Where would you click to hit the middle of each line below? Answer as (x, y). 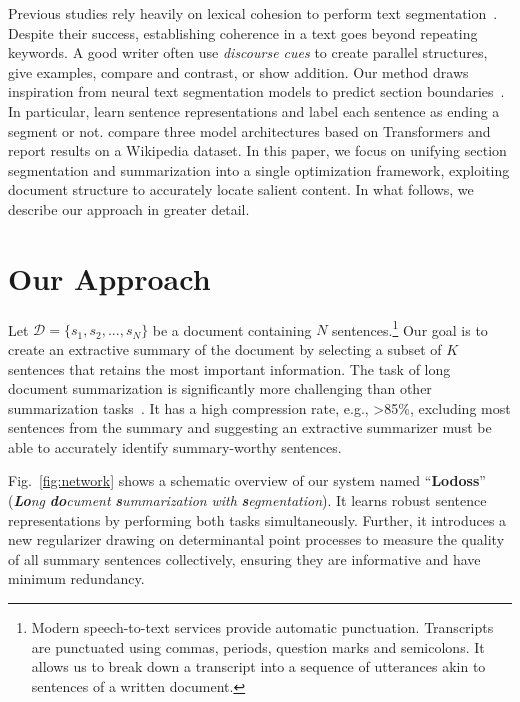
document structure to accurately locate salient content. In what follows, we (241, 189)
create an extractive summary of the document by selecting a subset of (225, 348)
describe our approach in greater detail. (129, 208)
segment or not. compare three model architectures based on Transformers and (249, 130)
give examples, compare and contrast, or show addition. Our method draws (238, 71)
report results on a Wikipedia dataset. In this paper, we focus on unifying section (257, 150)
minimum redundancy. (76, 578)
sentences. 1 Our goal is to (410, 328)
